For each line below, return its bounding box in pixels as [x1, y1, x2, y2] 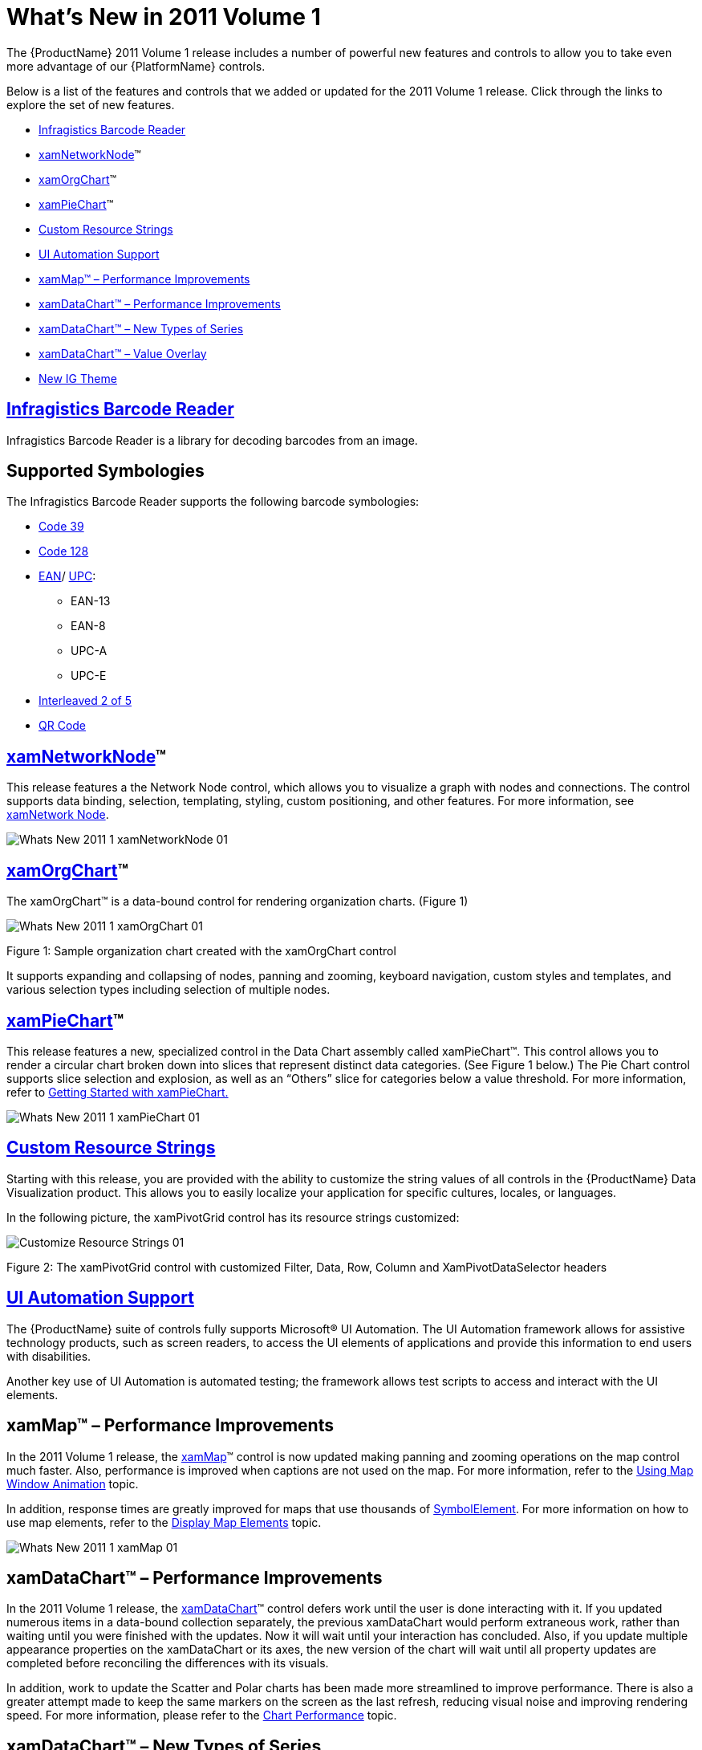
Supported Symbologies [6, 461, 205, 482]
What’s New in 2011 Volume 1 [6, 3, 321, 31]
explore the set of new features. [6, 97, 175, 112]
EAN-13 [71, 594, 111, 608]
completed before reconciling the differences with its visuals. [6, 1656, 329, 1671]
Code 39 [39, 519, 84, 534]
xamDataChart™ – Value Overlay [39, 346, 207, 360]
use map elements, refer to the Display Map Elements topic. [6, 1515, 322, 1529]
